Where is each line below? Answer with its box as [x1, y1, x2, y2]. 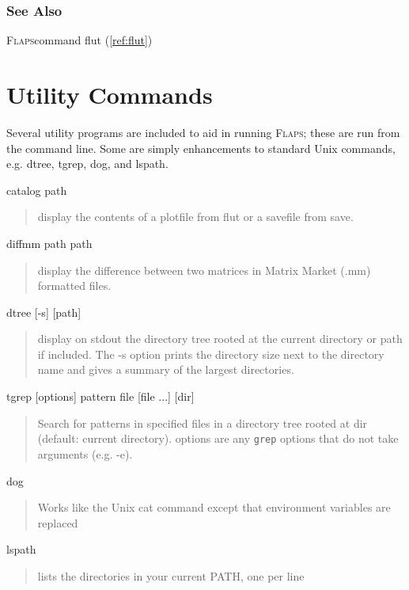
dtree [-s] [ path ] [6, 303, 81, 320]
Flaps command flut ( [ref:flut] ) [6, 32, 153, 48]
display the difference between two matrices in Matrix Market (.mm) [37, 261, 371, 278]
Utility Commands [6, 78, 213, 110]
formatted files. [37, 277, 112, 294]
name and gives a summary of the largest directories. [37, 361, 294, 378]
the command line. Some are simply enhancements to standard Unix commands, [6, 139, 396, 156]
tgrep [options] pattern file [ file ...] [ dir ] [6, 388, 195, 405]
